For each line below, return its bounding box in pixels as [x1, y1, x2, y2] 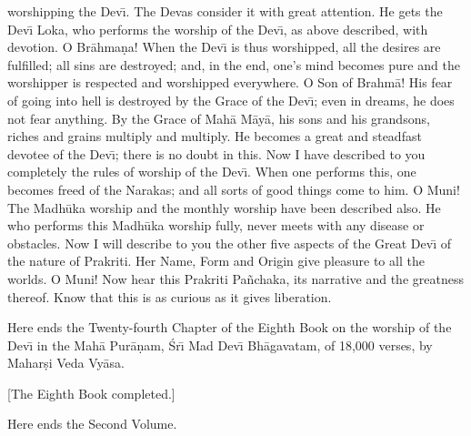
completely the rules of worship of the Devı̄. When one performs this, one [7, 162, 416, 181]
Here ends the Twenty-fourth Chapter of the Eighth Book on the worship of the [7, 318, 452, 337]
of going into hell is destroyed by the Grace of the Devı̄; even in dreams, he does [7, 90, 455, 109]
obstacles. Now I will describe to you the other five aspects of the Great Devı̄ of [7, 233, 452, 252]
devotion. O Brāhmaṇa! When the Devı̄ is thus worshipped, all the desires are [7, 37, 441, 56]
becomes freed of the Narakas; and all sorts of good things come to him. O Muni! [7, 179, 460, 198]
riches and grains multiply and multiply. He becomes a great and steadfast [7, 127, 422, 146]
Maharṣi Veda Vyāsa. [7, 353, 125, 372]
